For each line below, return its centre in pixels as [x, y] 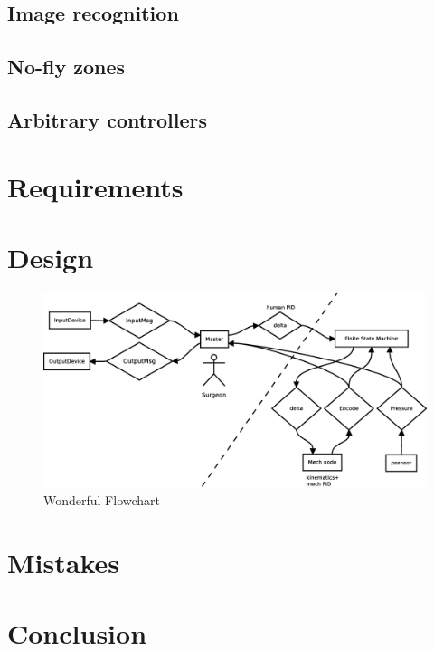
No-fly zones [66, 67]
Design [51, 257]
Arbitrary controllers [108, 119]
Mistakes [63, 562]
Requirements [95, 186]
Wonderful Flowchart [102, 499]
